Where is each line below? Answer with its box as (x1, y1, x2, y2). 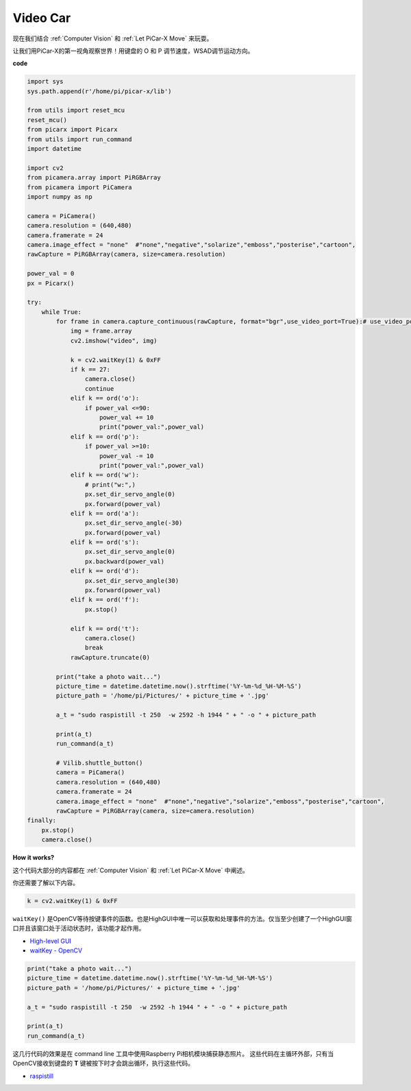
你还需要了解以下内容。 (12, 878, 79, 887)
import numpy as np (27, 193, 92, 200)
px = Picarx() (27, 279, 75, 287)
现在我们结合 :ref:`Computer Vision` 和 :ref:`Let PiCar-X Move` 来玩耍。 (12, 34, 213, 43)
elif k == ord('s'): (70, 538, 140, 547)
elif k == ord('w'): (70, 471, 140, 479)
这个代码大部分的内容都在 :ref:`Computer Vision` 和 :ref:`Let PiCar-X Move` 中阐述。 (12, 866, 249, 874)
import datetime (27, 145, 82, 153)
